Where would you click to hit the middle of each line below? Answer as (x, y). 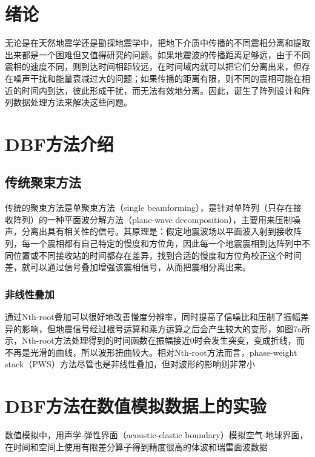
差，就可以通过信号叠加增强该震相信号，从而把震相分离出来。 (128, 267)
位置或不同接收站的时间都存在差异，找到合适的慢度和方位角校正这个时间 (157, 255)
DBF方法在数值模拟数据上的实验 (136, 406)
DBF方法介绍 (59, 143)
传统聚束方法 (43, 182)
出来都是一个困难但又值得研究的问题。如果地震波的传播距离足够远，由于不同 (157, 54)
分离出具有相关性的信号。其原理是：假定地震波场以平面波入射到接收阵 (161, 231)
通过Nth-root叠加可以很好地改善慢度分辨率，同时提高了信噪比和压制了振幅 (153, 317)
